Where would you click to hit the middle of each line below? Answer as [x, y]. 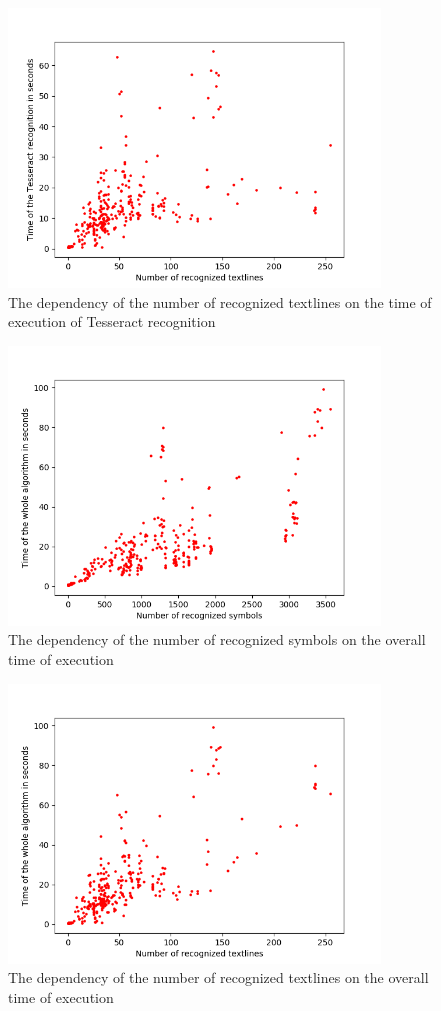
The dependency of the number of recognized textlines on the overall [218, 977]
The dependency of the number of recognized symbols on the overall [217, 639]
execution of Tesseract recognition [112, 321]
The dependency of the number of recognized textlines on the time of [220, 301]
